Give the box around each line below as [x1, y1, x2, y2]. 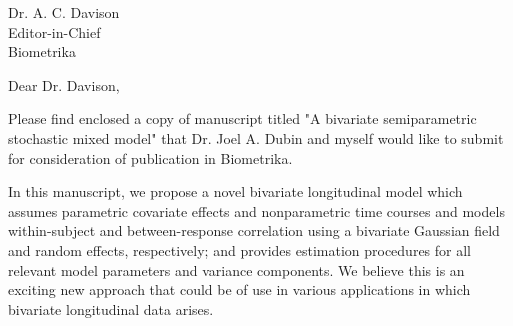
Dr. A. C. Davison [8, 2, 120, 22]
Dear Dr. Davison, [8, 74, 120, 95]
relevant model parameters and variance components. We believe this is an [8, 259, 465, 280]
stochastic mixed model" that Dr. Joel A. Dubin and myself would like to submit [8, 127, 504, 148]
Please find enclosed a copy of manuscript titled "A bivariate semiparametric [8, 108, 477, 129]
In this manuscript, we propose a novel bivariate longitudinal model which [8, 181, 463, 202]
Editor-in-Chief [8, 21, 101, 42]
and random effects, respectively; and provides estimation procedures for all [8, 239, 472, 260]
